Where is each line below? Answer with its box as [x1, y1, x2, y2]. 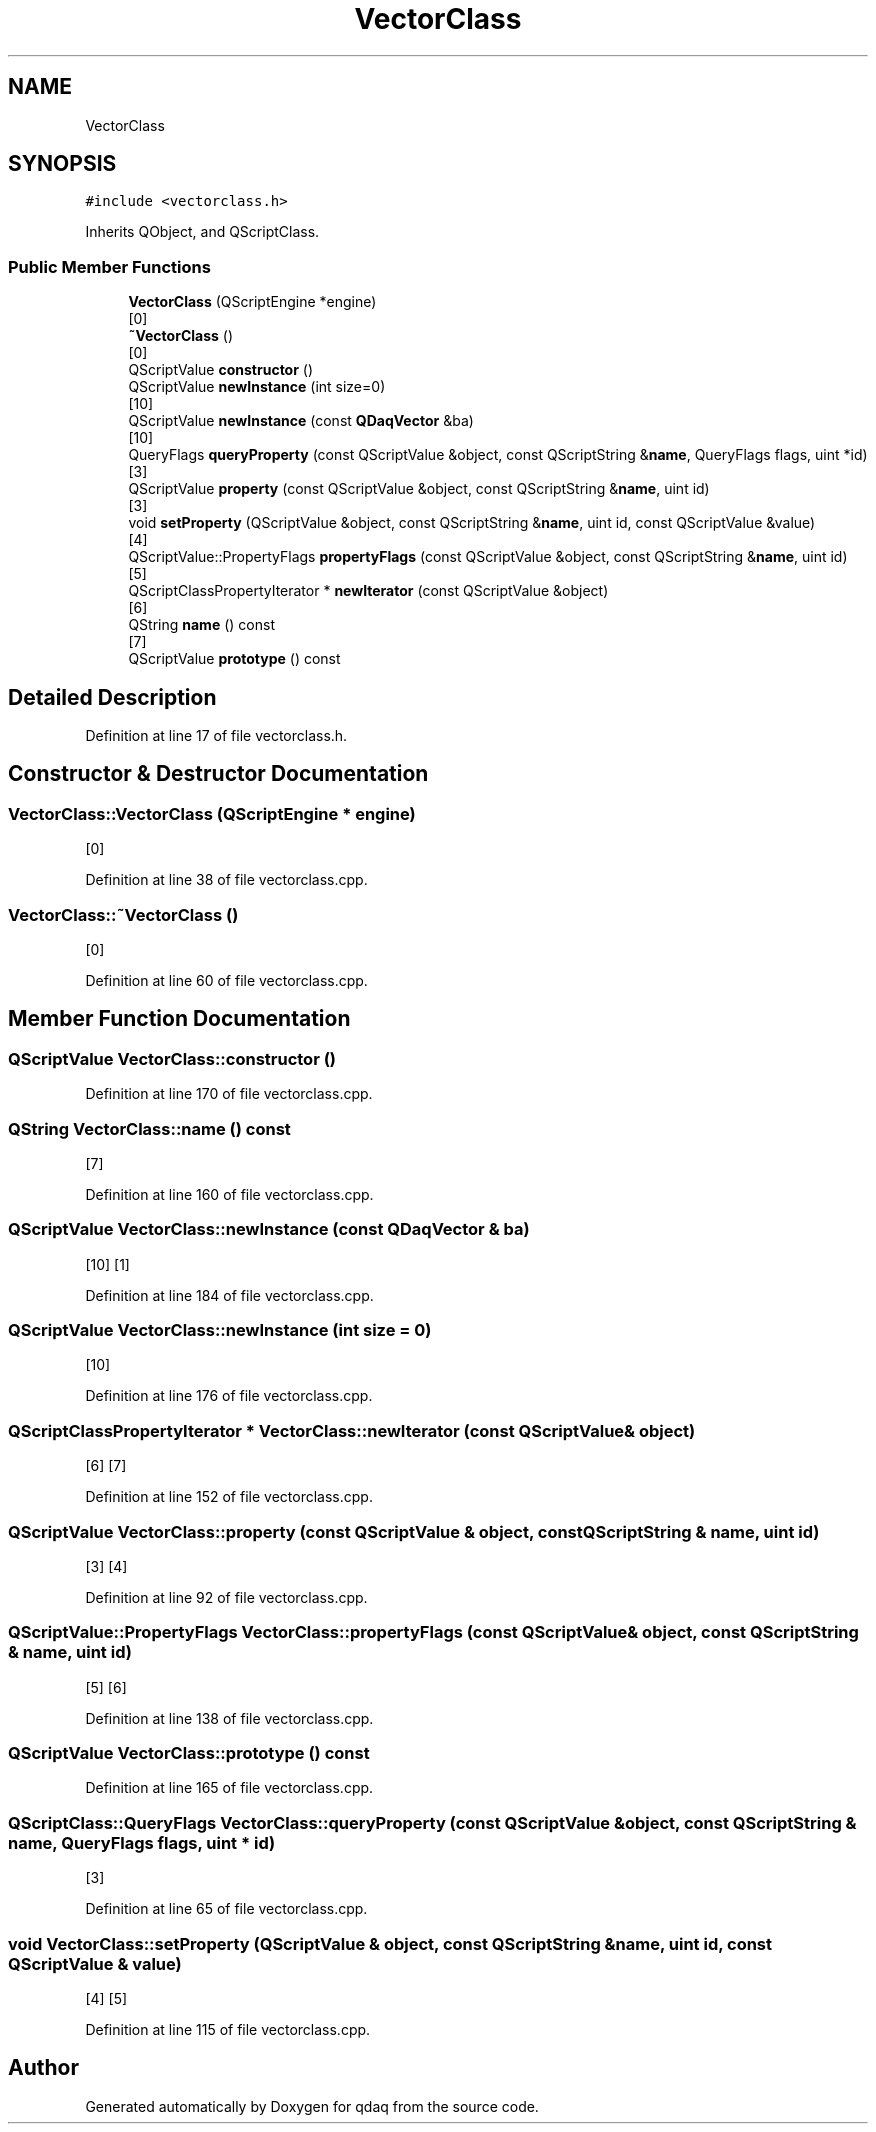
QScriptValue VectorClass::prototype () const [8, 1743, 370, 1764]
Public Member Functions [8, 256, 211, 277]
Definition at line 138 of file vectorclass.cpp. [85, 1709, 374, 1727]
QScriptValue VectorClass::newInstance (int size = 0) [8, 1320, 432, 1341]
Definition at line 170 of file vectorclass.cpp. [85, 1085, 373, 1103]
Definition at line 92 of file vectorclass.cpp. [85, 1588, 368, 1606]
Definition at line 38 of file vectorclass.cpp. [85, 871, 368, 889]
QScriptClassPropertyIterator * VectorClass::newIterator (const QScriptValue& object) [8, 1420, 696, 1441]
